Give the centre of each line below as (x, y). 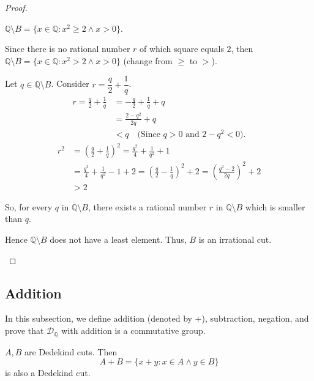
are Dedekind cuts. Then (71, 351)
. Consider (70, 83)
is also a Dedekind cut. (48, 373)
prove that (24, 331)
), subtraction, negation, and (255, 318)
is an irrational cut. (235, 239)
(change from (148, 60)
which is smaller (275, 206)
